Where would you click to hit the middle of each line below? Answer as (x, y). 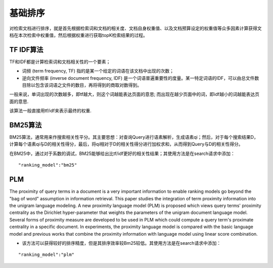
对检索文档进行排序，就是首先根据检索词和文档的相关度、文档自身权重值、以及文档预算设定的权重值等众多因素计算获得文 (135, 28)
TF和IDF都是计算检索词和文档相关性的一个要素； (60, 62)
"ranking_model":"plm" (47, 255)
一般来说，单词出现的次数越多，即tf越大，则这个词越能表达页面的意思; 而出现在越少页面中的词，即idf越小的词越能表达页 (134, 94)
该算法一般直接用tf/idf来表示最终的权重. (51, 111)
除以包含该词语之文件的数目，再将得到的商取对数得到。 (84, 85)
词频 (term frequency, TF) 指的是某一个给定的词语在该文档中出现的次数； (98, 71)
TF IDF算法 (26, 50)
